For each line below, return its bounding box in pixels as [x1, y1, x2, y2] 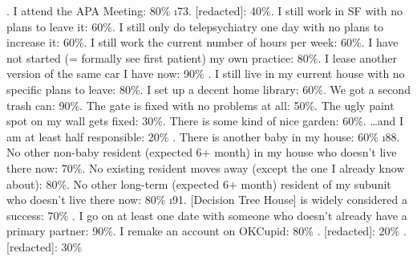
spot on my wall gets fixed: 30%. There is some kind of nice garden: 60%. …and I [6, 112, 404, 129]
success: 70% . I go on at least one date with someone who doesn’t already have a [6, 206, 407, 223]
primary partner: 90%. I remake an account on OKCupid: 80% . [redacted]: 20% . [6, 222, 407, 239]
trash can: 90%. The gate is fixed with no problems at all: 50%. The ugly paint [6, 96, 395, 113]
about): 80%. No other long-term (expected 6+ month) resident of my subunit [6, 175, 391, 192]
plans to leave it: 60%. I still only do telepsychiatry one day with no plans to [6, 18, 384, 35]
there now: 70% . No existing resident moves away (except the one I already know [6, 159, 405, 176]
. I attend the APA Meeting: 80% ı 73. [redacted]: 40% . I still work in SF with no [6, 2, 403, 18]
